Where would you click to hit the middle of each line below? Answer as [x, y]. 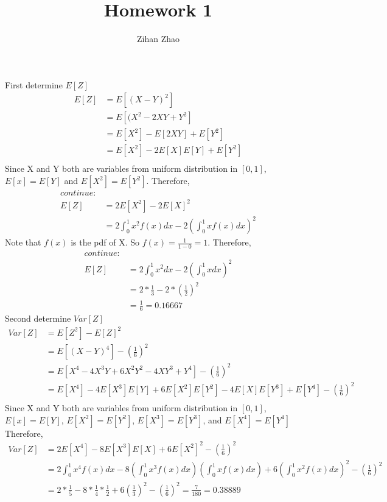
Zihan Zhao [158, 39]
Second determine [38, 318]
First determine [34, 84]
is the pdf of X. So [105, 242]
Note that [23, 242]
